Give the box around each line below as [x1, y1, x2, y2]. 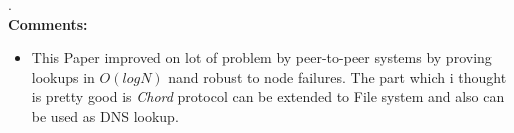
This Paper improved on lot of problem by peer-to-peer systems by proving [31, 47, 492, 68]
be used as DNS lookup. [31, 105, 179, 126]
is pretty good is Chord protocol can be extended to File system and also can [31, 86, 505, 107]
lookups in [31, 66, 95, 87]
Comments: [8, 13, 88, 34]
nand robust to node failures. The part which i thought [168, 66, 507, 87]
